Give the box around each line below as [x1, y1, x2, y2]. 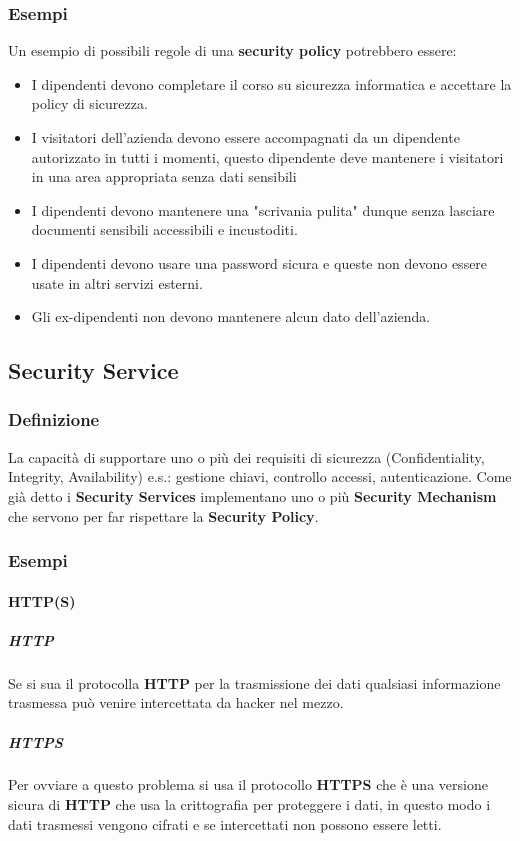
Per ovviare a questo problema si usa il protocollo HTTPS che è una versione [8, 774, 488, 795]
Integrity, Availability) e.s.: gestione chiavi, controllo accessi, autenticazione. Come [8, 466, 512, 487]
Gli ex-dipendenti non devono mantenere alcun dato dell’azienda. [31, 306, 431, 327]
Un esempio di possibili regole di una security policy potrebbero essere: [8, 40, 457, 61]
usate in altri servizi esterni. [31, 272, 203, 293]
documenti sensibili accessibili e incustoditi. [31, 219, 298, 240]
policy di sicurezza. [31, 93, 148, 114]
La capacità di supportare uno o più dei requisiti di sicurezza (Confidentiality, [8, 446, 485, 467]
